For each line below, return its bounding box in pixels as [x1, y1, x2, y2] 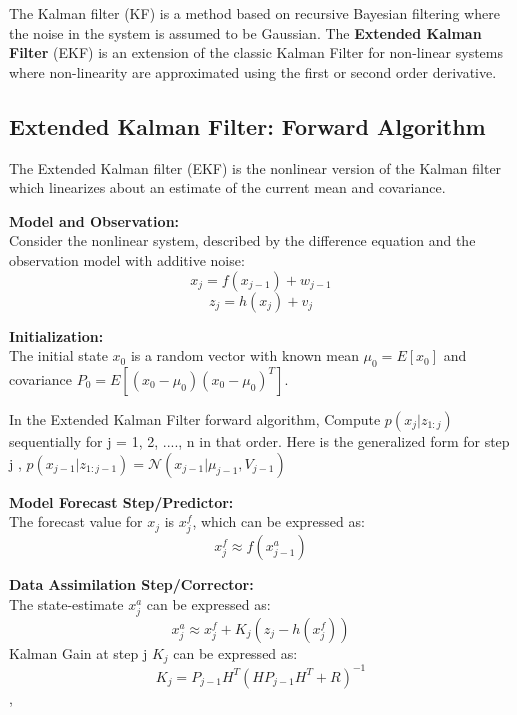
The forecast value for [9, 511, 143, 532]
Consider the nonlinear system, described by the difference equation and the [9, 230, 476, 251]
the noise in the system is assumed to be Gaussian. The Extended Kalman [9, 22, 482, 43]
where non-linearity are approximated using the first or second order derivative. [9, 61, 497, 82]
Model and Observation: [9, 210, 180, 231]
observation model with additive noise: [9, 249, 245, 270]
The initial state [9, 345, 108, 366]
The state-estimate [9, 593, 124, 614]
